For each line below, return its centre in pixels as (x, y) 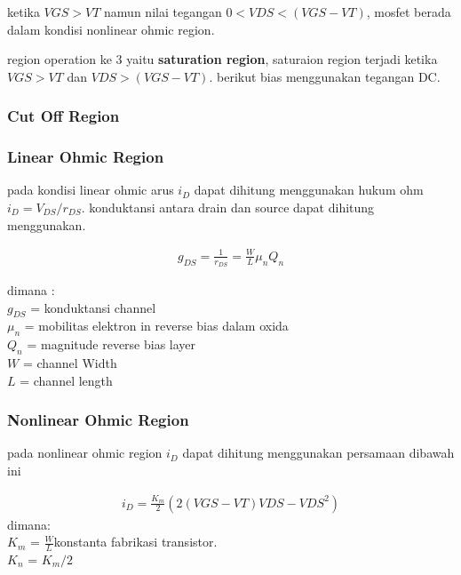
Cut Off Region (64, 116)
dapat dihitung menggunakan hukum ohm (309, 190)
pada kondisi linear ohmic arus (91, 190)
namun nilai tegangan (163, 12)
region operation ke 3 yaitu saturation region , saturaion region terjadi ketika (223, 59)
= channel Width (70, 362)
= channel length (66, 380)
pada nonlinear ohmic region (85, 453)
